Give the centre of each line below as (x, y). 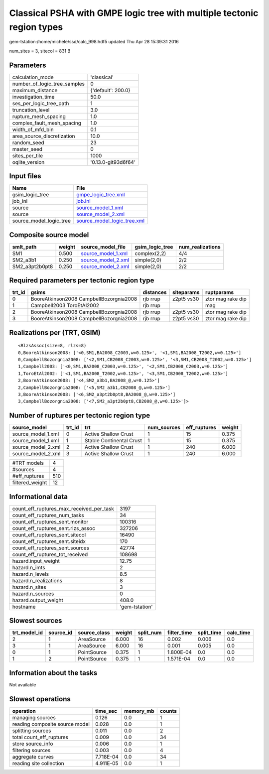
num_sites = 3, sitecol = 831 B (40, 51)
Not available (23, 684)
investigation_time (33, 97)
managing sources (34, 717)
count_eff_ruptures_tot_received (50, 554)
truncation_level (31, 110)
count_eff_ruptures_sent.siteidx (49, 541)
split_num (150, 633)
